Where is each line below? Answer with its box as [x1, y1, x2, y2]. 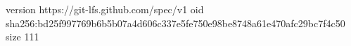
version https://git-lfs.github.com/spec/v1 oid [6, 2, 204, 16]
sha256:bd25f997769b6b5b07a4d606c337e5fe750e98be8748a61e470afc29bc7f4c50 [6, 15, 345, 30]
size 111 [6, 29, 39, 44]
